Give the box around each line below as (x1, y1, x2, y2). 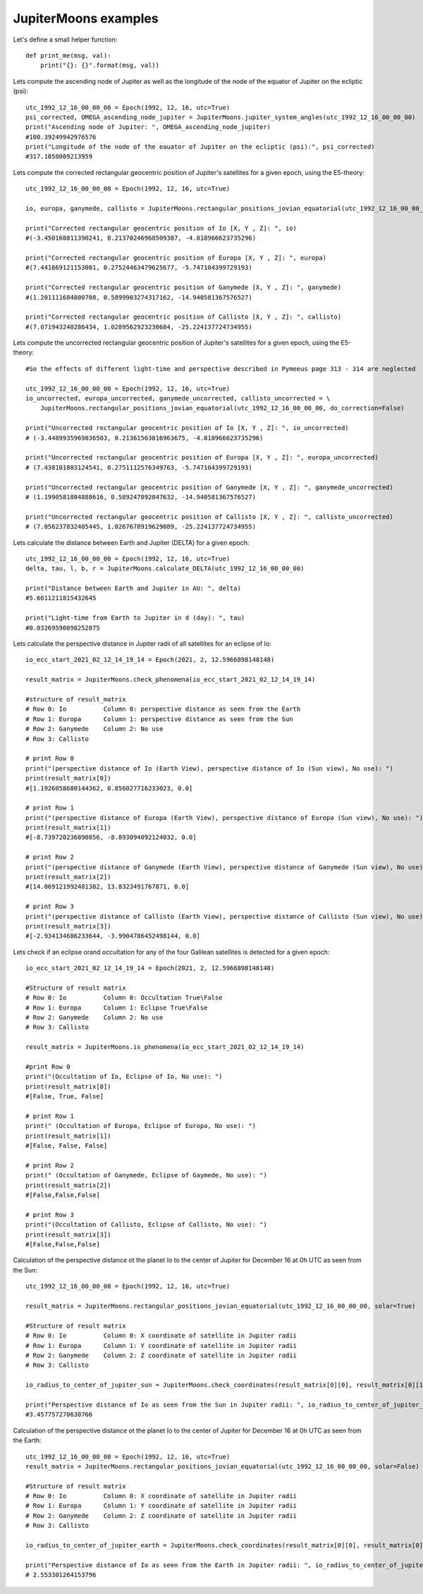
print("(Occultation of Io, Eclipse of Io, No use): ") (25, 1072, 223, 1081)
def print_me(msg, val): (25, 51, 111, 59)
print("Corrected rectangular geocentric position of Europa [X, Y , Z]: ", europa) (25, 254, 327, 262)
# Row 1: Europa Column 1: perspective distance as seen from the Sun (25, 715, 293, 723)
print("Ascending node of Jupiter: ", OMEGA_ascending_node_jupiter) (25, 123, 271, 131)
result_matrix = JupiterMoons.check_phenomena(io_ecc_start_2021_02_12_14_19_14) (25, 675, 316, 684)
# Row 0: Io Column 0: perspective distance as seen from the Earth (25, 705, 301, 713)
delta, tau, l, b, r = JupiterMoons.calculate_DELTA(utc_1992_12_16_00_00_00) (25, 565, 305, 572)
